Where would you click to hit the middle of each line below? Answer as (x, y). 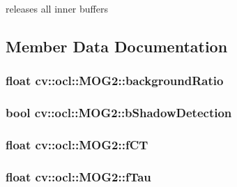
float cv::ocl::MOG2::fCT (77, 144)
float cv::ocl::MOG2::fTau (78, 176)
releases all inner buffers (57, 8)
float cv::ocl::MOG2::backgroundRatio (115, 81)
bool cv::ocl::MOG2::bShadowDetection (119, 113)
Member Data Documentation (117, 46)
